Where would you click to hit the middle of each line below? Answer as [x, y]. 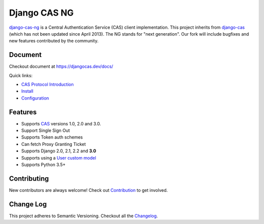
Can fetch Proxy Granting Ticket [54, 144]
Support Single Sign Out [46, 131]
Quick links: [21, 75]
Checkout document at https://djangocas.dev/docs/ [61, 66]
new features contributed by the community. [54, 41]
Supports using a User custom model [59, 158]
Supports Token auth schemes [52, 137]
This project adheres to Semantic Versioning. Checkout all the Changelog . [84, 216]
